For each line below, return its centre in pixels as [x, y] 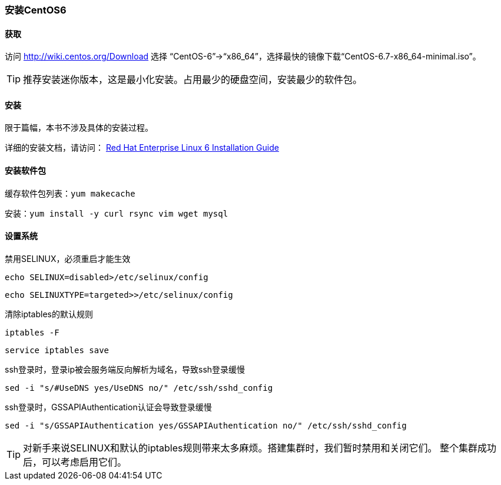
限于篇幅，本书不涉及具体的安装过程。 [79, 128]
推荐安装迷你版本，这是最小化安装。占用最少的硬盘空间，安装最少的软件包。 [193, 80]
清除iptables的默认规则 [49, 314]
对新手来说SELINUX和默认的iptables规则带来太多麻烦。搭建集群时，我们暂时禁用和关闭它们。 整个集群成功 [260, 448]
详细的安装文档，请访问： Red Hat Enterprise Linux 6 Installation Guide [142, 148]
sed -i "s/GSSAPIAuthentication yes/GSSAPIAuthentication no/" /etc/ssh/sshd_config [206, 425]
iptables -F [32, 332]
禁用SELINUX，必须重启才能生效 [68, 258]
